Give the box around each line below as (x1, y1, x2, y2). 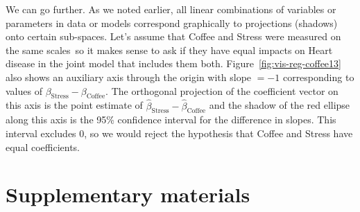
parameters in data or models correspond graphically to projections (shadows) (6, 15, 338, 30)
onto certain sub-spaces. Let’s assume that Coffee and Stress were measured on (6, 29, 341, 44)
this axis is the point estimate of (6, 98, 143, 112)
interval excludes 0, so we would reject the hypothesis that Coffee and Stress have (6, 125, 353, 140)
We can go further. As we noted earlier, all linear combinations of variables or (6, 2, 336, 16)
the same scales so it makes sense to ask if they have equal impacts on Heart (6, 42, 333, 57)
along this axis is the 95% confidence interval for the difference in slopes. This (6, 112, 336, 127)
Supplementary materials (6, 180, 250, 209)
